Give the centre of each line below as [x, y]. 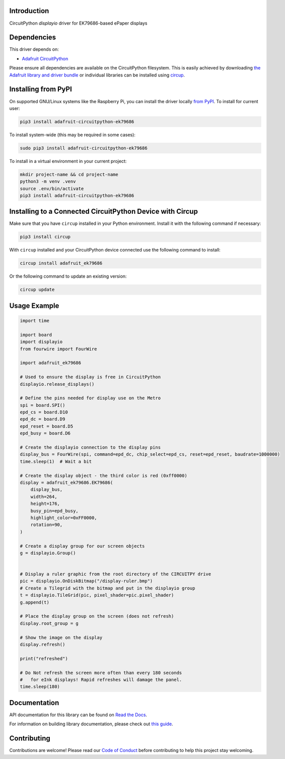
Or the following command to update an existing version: [68, 276]
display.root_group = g [49, 623]
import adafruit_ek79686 [51, 363]
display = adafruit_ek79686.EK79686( [66, 482]
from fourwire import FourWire [59, 349]
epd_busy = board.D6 [45, 433]
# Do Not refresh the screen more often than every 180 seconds [101, 672]
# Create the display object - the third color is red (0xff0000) [103, 476]
